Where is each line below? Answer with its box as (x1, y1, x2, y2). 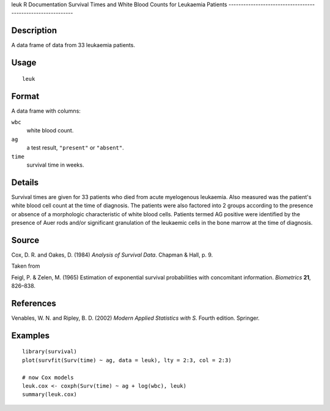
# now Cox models (22, 374, 74, 381)
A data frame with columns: (11, 107, 81, 115)
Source (11, 235, 40, 245)
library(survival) (22, 348, 78, 355)
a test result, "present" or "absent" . (26, 144, 125, 151)
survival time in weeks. (26, 161, 84, 168)
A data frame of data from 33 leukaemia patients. (11, 42, 136, 49)
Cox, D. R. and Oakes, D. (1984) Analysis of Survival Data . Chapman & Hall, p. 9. (11, 251, 213, 258)
